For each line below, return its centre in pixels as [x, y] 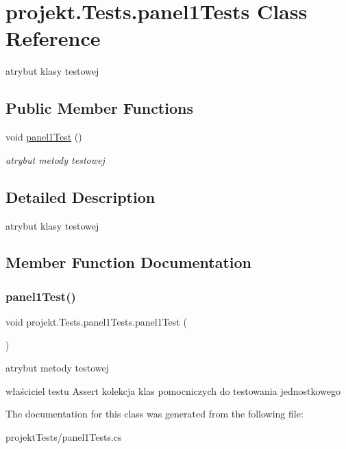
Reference [53, 38]
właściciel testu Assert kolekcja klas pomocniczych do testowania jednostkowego [173, 390]
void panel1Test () [44, 137]
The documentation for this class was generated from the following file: [155, 414]
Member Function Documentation [129, 262]
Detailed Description [81, 196]
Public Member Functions [99, 108]
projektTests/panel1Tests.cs [64, 437]
